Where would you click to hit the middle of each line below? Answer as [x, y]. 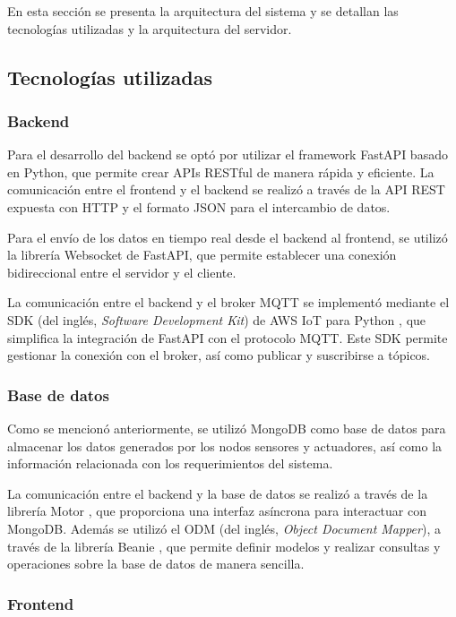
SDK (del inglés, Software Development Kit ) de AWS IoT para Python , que [217, 319]
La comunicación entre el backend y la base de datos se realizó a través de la [218, 493]
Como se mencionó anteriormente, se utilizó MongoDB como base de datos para [227, 428]
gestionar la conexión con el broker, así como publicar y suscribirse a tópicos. [219, 355]
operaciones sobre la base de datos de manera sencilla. [156, 564]
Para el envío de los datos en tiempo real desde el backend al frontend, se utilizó [228, 237]
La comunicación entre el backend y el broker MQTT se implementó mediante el [228, 302]
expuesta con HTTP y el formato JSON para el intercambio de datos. [199, 206]
